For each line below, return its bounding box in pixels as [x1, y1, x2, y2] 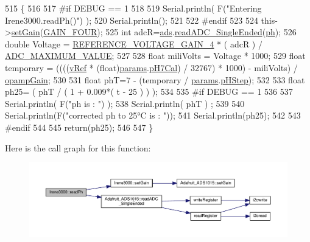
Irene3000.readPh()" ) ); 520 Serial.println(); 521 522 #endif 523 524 [5, 13, 258, 26]
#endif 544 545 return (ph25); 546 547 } [5, 120, 153, 133]
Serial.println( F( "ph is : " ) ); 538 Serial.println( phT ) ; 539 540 [5, 97, 245, 109]
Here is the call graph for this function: [5, 141, 151, 154]
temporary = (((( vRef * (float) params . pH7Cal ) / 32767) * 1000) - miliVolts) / [5, 61, 298, 74]
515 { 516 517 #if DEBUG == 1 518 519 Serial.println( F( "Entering [5, 2, 262, 14]
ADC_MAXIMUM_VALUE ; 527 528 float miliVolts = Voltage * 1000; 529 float [5, 49, 306, 62]
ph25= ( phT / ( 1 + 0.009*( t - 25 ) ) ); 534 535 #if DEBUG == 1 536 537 [5, 85, 293, 98]
